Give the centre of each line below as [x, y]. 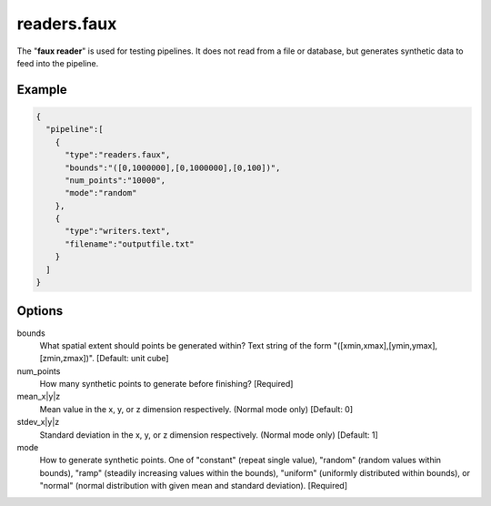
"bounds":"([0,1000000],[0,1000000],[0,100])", [173, 167]
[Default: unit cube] [132, 359]
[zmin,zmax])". [67, 359]
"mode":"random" [101, 193]
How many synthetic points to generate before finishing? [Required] [166, 384]
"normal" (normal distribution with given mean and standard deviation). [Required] [194, 486]
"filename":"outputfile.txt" [130, 244]
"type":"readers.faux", [118, 155]
